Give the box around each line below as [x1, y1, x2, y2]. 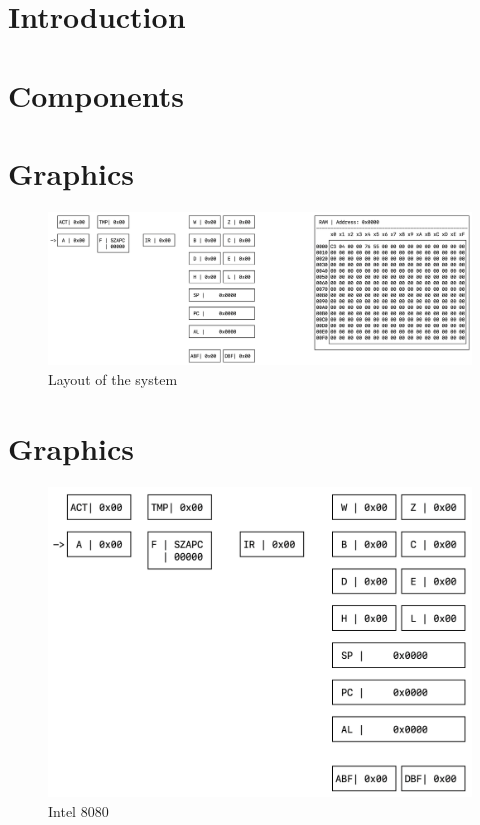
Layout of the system [48, 369, 178, 390]
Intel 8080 [48, 800, 109, 821]
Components [8, 74, 184, 115]
